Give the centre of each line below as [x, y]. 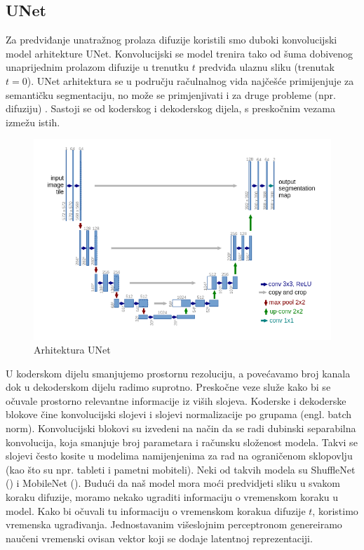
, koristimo [335, 510]
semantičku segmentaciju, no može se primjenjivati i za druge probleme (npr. [171, 94]
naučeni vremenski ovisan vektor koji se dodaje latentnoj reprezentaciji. [159, 538]
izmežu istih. [33, 122]
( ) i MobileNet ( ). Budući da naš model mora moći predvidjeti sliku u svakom [173, 483]
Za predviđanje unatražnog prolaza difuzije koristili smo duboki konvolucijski [171, 40]
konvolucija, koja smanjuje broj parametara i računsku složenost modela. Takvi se [182, 442]
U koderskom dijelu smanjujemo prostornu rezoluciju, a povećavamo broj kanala [178, 373]
